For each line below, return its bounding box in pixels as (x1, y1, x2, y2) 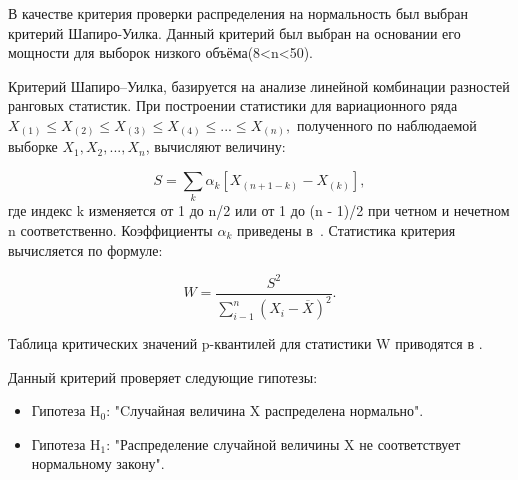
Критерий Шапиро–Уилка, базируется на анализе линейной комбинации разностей (8, 75, 510, 96)
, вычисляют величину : (145, 136, 286, 157)
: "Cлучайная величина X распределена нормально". (106, 400, 424, 421)
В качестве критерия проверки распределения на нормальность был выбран (8, 3, 468, 23)
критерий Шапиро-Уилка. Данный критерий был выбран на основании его (8, 22, 461, 43)
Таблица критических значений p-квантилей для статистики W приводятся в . (8, 333, 483, 354)
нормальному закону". (31, 453, 165, 474)
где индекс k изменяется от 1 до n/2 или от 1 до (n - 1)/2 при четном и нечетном (8, 200, 510, 221)
